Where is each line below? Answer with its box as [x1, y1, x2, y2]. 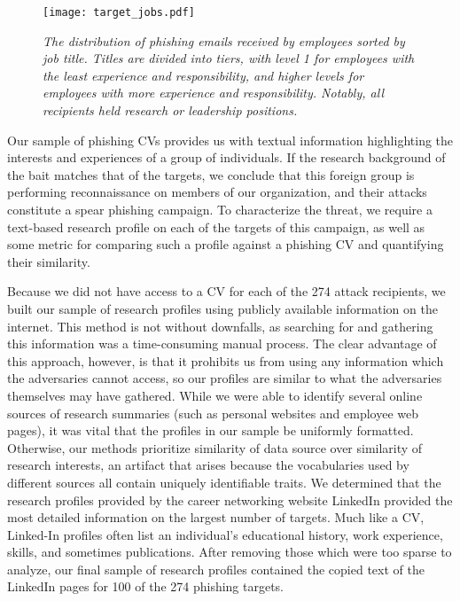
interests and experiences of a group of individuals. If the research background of [7, 148, 446, 167]
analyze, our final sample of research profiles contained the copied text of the [7, 559, 425, 578]
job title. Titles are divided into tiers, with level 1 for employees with [43, 49, 415, 67]
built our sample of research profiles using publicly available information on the [7, 299, 438, 317]
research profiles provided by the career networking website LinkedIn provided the [7, 490, 453, 509]
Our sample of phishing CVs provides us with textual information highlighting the [7, 130, 454, 149]
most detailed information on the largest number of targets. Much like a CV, [7, 508, 425, 527]
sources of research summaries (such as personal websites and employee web [7, 403, 419, 422]
